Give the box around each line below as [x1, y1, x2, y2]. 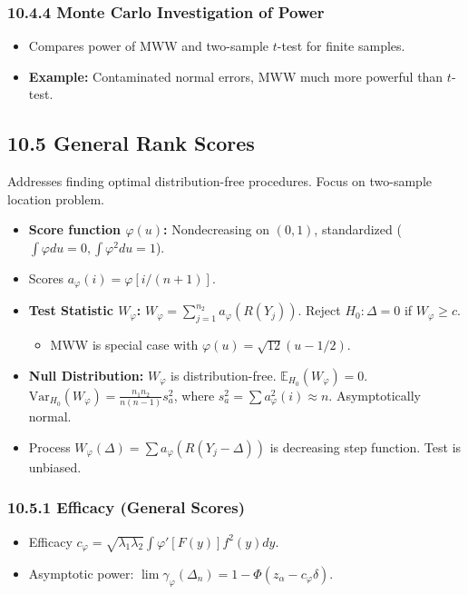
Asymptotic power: [28, 564, 134, 582]
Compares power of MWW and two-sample [28, 36, 269, 55]
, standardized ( [314, 220, 402, 239]
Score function [28, 220, 122, 239]
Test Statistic [28, 301, 113, 320]
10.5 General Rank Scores [7, 129, 255, 157]
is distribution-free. [171, 365, 277, 384]
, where [173, 385, 215, 404]
